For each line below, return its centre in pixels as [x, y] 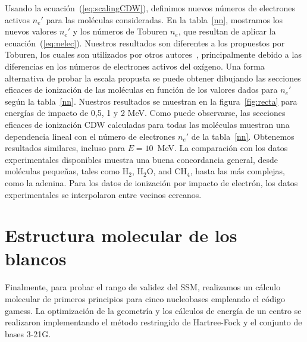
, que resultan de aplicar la [227, 31]
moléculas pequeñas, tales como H [67, 171]
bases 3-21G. [28, 333]
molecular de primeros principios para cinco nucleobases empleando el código [145, 299]
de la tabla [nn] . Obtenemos [243, 136]
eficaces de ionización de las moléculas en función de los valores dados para [141, 90]
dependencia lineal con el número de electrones [90, 136]
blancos [36, 258]
